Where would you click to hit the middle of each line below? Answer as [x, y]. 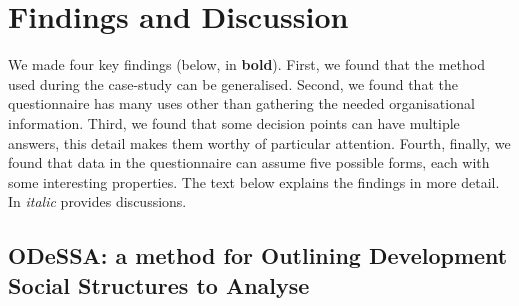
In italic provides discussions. [97, 201]
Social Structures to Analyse [159, 284]
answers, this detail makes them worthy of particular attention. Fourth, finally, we [259, 142]
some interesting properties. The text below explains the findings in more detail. [254, 181]
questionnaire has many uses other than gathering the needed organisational [241, 103]
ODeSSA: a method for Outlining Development [258, 255]
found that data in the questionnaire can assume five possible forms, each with [249, 162]
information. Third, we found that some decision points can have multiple [234, 122]
